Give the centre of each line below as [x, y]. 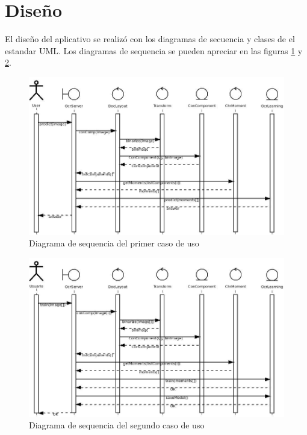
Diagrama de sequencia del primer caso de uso [114, 243]
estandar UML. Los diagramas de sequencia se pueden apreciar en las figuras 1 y [154, 50]
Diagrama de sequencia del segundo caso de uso [117, 425]
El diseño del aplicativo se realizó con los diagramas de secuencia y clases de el [150, 39]
